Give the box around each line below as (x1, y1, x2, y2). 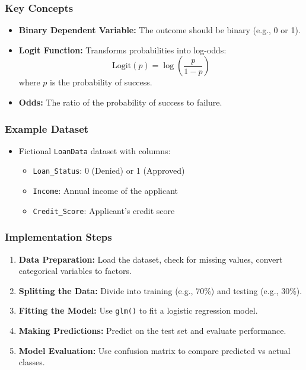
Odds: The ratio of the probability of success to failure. (18, 96, 222, 108)
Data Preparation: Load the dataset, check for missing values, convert (18, 253, 283, 265)
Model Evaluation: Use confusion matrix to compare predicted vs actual (18, 344, 291, 356)
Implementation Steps (5, 229, 112, 244)
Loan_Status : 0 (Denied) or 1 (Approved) (33, 164, 185, 177)
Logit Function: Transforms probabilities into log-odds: (18, 43, 227, 56)
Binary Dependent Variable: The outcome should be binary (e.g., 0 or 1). (18, 24, 301, 36)
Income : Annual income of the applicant (33, 184, 179, 197)
